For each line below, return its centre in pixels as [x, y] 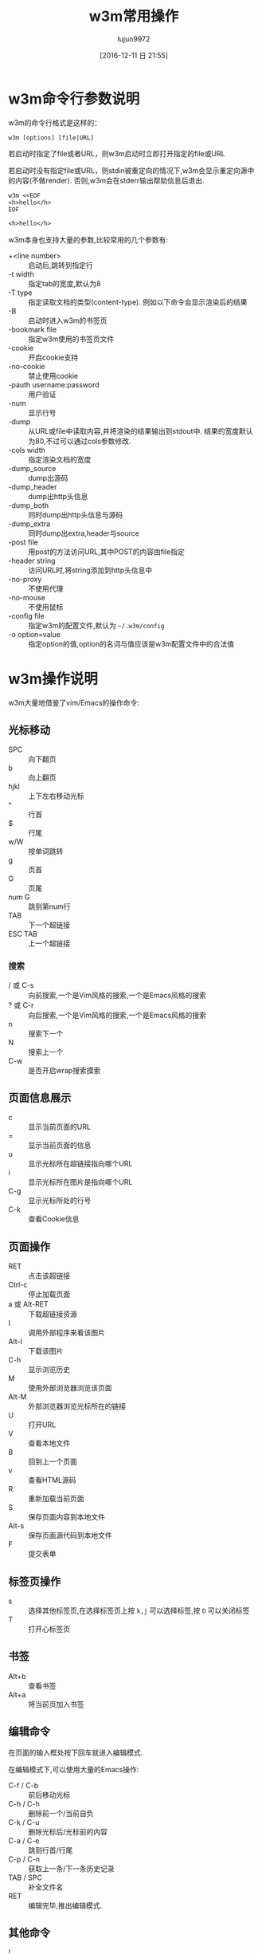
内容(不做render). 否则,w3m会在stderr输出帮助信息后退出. [109, 180]
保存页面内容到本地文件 [66, 1517]
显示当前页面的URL [60, 1127]
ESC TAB [23, 934]
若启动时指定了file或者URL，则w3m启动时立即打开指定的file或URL [117, 153]
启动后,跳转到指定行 [61, 265]
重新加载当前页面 [56, 1499]
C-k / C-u [24, 1822]
